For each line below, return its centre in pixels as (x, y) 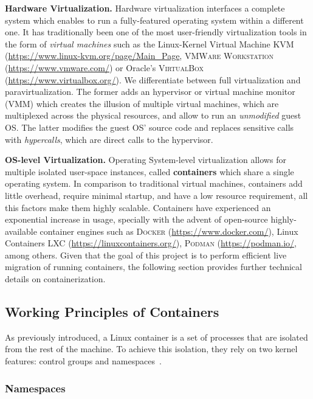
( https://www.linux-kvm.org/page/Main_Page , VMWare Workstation (139, 56)
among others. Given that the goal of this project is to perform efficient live (146, 255)
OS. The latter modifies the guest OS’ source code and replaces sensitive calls (150, 127)
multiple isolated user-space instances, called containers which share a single (150, 171)
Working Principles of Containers (112, 312)
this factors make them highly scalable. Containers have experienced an (138, 207)
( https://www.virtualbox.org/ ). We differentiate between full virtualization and (153, 79)
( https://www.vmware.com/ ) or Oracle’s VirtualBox (105, 67)
